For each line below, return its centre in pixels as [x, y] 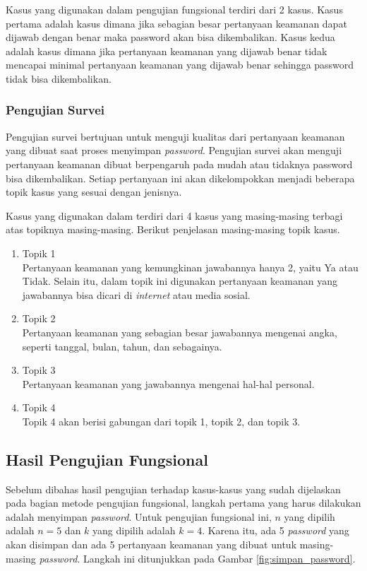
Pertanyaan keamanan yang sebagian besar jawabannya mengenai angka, [180, 332]
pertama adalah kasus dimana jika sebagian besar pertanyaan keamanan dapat [176, 23]
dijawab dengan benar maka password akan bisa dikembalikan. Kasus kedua [170, 37]
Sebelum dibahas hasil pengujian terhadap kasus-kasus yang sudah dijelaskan [173, 489]
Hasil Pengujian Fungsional [107, 459]
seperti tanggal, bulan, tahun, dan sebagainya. [122, 346]
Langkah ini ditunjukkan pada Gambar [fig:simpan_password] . [219, 558]
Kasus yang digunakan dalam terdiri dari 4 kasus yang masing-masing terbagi [174, 215]
